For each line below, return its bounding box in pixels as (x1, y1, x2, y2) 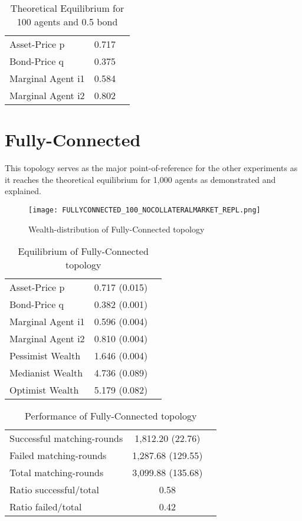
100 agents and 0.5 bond (17, 15, 118, 28)
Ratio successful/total (9, 483, 100, 497)
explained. (5, 185, 41, 197)
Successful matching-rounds (9, 431, 123, 445)
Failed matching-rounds (9, 448, 107, 463)
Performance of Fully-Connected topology (25, 409, 197, 423)
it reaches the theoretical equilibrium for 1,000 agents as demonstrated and (5, 173, 276, 185)
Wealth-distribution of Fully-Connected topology (28, 222, 205, 235)
